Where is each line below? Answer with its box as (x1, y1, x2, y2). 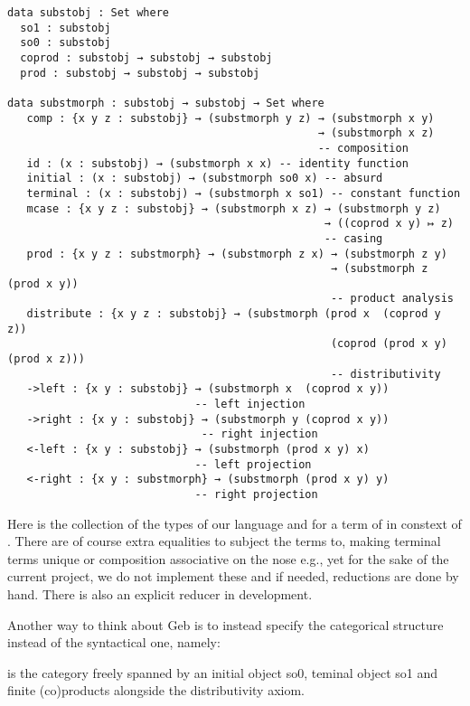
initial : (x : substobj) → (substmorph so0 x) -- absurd (26, 172, 383, 185)
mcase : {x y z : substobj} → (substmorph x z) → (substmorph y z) (26, 202, 441, 215)
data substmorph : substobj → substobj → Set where (7, 96, 324, 109)
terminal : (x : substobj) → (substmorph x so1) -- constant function (26, 186, 461, 200)
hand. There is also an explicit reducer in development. (7, 585, 313, 604)
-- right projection (194, 488, 318, 501)
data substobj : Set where (7, 6, 169, 19)
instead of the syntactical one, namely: (7, 633, 221, 652)
